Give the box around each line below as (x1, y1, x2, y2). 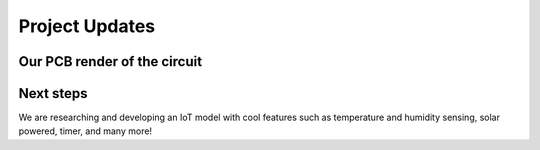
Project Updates (18, 15, 156, 37)
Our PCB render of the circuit (18, 53, 203, 70)
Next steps (18, 85, 88, 102)
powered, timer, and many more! (18, 125, 153, 137)
